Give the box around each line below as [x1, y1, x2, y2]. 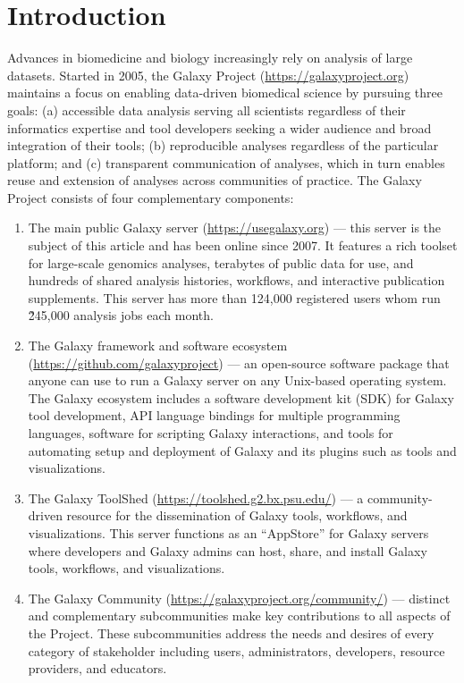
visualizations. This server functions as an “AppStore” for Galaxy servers [28, 523, 429, 542]
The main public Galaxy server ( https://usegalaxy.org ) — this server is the [28, 218, 442, 237]
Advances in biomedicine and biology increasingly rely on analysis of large [7, 48, 413, 67]
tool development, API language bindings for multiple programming [28, 406, 401, 425]
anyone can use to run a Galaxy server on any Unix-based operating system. [28, 371, 447, 390]
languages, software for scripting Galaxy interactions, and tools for [28, 424, 393, 442]
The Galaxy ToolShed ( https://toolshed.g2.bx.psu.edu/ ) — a [28, 488, 364, 507]
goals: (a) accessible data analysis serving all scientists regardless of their [7, 100, 406, 119]
